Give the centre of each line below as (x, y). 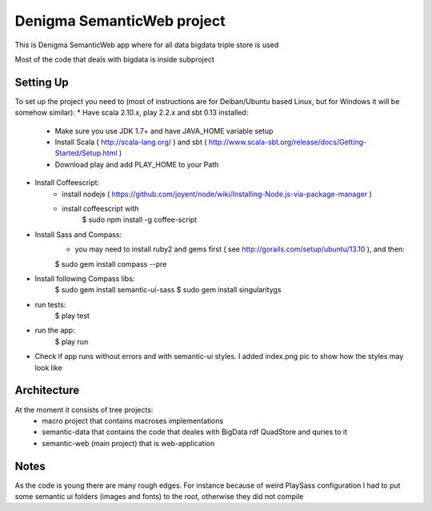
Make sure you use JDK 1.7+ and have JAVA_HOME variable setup (164, 131)
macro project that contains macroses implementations (133, 420)
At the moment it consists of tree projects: (84, 409)
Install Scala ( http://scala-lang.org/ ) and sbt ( (131, 142)
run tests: (50, 304)
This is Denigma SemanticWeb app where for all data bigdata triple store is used (147, 45)
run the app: (55, 330)
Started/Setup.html (86, 153)
